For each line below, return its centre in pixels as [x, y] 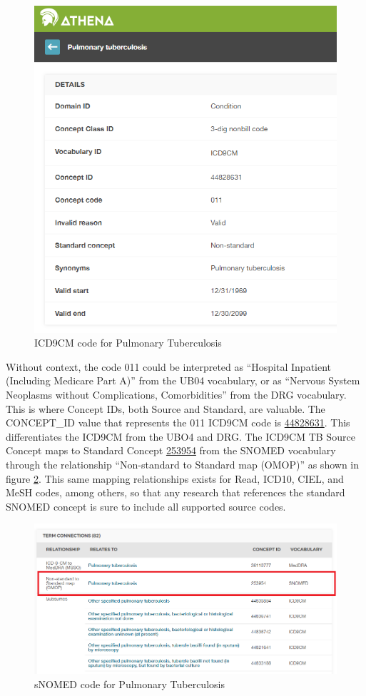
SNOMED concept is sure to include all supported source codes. [146, 506]
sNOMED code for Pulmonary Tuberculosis [129, 684]
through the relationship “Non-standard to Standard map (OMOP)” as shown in [183, 464]
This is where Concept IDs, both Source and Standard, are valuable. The [166, 408]
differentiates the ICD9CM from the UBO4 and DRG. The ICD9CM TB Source [181, 436]
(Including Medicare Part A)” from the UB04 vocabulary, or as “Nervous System [183, 380]
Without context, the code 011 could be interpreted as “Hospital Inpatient [169, 366]
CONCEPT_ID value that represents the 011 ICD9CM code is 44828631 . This [178, 423]
